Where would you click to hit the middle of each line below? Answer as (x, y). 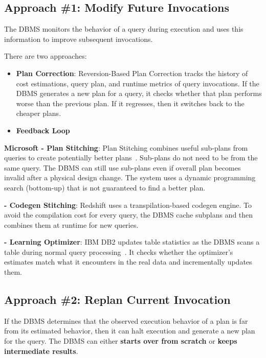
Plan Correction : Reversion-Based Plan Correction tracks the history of (132, 73)
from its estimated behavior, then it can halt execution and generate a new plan (130, 331)
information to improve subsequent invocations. (79, 39)
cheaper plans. (39, 113)
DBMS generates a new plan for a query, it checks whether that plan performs (139, 93)
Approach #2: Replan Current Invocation (117, 300)
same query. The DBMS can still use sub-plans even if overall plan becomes (123, 167)
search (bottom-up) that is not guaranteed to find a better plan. (105, 187)
